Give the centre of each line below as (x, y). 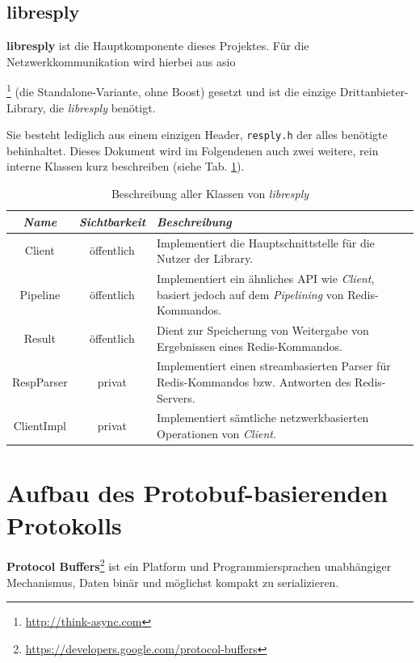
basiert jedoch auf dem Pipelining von (250, 294)
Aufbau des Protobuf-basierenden (197, 493)
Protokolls (64, 524)
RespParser (40, 382)
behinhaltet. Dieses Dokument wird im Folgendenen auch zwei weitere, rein (193, 150)
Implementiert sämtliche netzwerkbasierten (263, 418)
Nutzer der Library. (205, 258)
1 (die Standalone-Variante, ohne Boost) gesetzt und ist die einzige (172, 91)
